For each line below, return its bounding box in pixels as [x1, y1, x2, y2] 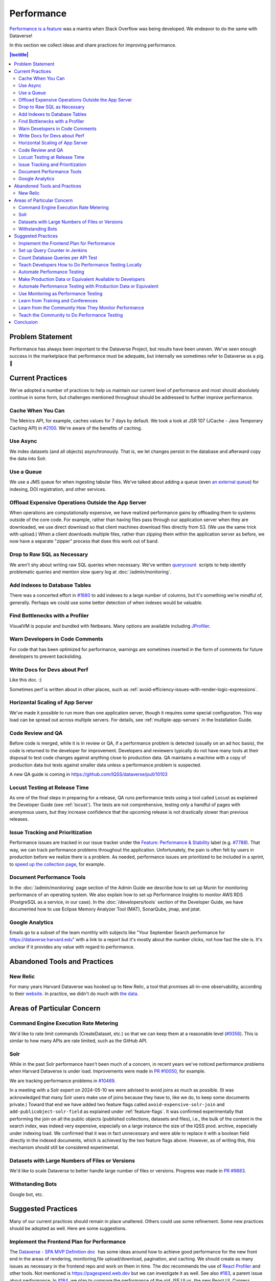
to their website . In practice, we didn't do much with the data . [9, 990, 139, 997]
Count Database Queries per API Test [18, 254, 97, 261]
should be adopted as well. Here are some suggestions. [9, 1225, 127, 1231]
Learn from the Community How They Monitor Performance [18, 305, 144, 311]
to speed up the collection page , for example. [9, 861, 105, 867]
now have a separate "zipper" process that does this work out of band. [9, 538, 159, 544]
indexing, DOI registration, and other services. [9, 486, 107, 492]
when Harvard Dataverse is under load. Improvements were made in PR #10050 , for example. [9, 1068, 206, 1075]
